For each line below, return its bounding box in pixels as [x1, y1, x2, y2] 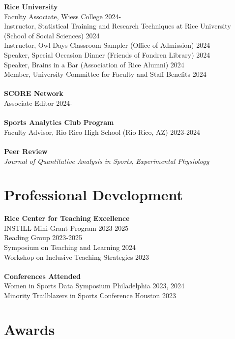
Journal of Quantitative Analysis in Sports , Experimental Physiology [4, 155, 209, 166]
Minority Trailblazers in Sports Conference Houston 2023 [4, 290, 176, 300]
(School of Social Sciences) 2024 [4, 30, 100, 40]
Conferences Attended [4, 271, 81, 281]
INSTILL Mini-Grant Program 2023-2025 [4, 222, 129, 233]
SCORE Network [4, 88, 63, 98]
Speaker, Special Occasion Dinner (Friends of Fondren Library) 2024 [4, 49, 210, 60]
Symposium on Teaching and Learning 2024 [4, 242, 136, 252]
